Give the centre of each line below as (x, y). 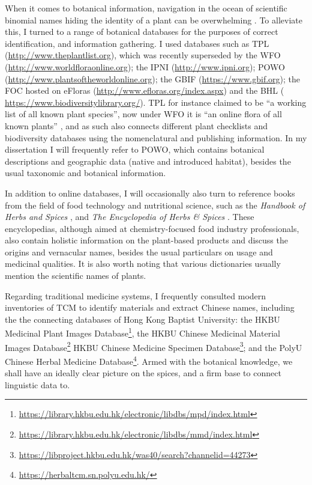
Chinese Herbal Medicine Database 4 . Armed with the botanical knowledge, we (149, 360)
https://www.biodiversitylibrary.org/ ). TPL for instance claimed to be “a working (156, 102)
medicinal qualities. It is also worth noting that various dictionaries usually (143, 264)
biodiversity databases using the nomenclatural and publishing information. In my (156, 137)
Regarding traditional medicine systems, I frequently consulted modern (136, 295)
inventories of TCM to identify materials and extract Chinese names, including (150, 307)
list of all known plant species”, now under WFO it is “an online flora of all (143, 114)
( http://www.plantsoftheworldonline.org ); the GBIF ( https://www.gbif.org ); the (153, 78)
